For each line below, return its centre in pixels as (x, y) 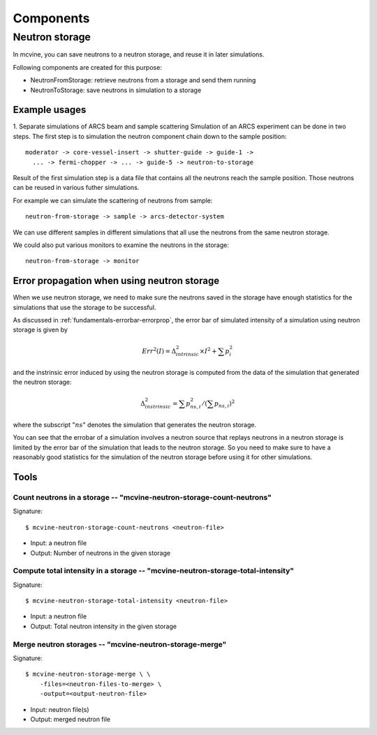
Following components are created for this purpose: (87, 67)
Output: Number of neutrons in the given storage (101, 553)
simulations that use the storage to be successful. (84, 307)
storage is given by (40, 330)
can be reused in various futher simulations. (76, 188)
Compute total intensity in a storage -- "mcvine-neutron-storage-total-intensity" (154, 571)
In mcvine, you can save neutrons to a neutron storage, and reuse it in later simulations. (139, 54)
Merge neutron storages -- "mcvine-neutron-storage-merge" (120, 644)
